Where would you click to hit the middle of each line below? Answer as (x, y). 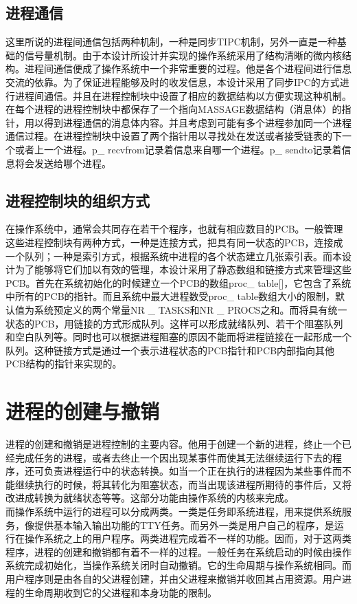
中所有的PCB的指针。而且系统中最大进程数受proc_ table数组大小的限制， (170, 296)
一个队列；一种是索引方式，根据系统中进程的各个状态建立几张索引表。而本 (174, 256)
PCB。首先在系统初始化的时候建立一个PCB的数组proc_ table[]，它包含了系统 (178, 282)
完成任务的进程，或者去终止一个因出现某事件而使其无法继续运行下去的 (173, 457)
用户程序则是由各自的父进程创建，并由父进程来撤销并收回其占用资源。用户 (174, 578)
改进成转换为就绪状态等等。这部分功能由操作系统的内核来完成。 (150, 498)
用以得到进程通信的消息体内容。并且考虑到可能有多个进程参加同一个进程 (188, 122)
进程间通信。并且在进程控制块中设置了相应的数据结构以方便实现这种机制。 (183, 95)
